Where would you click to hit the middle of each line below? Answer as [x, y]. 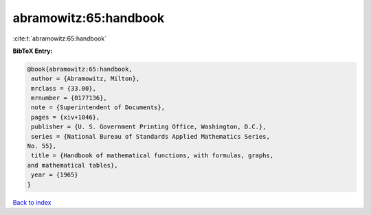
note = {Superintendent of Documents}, [98, 107]
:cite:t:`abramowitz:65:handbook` [59, 38]
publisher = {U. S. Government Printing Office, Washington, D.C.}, [149, 127]
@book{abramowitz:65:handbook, [80, 69]
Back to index [32, 202]
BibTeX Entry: [33, 51]
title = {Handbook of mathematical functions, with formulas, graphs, [153, 156]
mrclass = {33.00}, [64, 88]
